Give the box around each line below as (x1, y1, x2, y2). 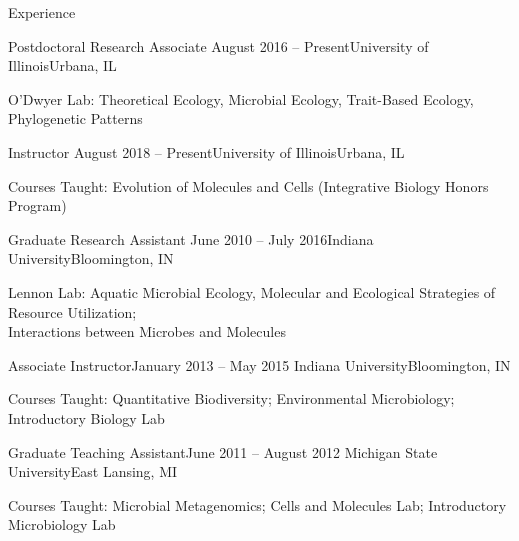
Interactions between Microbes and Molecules (8, 321, 286, 342)
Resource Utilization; (8, 301, 137, 322)
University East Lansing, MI (8, 461, 178, 482)
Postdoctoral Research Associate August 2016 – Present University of (8, 35, 429, 56)
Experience (8, 2, 76, 22)
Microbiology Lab (8, 514, 116, 535)
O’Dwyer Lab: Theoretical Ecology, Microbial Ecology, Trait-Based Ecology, (8, 88, 474, 109)
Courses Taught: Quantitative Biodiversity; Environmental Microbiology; (8, 388, 455, 409)
